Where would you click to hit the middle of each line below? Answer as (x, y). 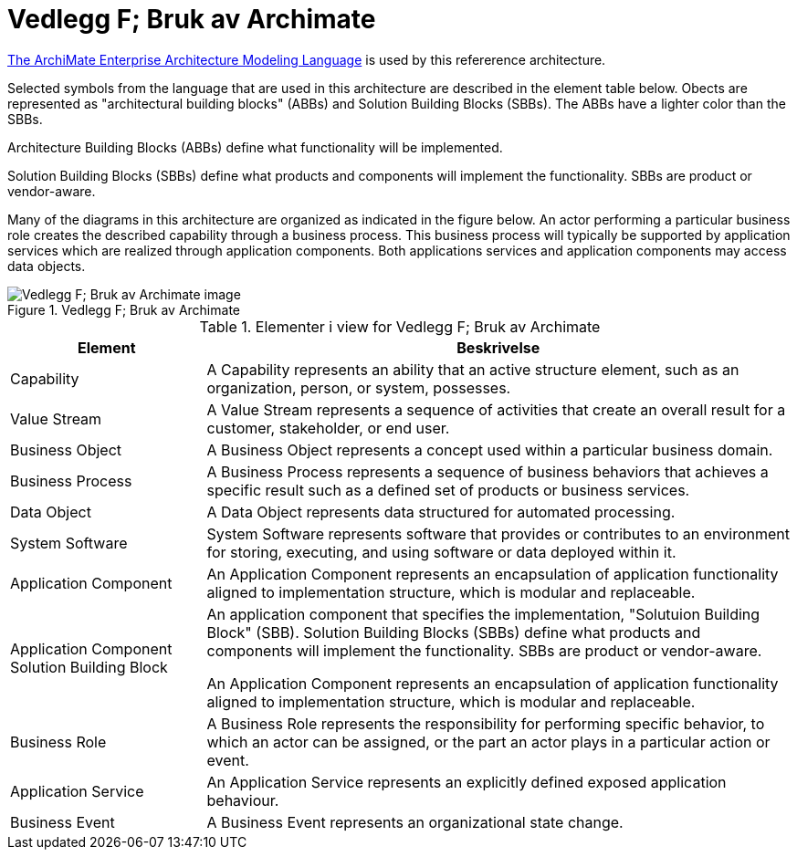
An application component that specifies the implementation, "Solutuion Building (483, 614)
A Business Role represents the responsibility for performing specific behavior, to (486, 723)
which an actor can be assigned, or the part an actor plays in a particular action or (488, 742)
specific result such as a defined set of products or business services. (448, 490)
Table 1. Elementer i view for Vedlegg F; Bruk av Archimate (400, 326)
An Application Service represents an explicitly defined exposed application (467, 782)
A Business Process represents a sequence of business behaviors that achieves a (488, 471)
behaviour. (243, 800)
